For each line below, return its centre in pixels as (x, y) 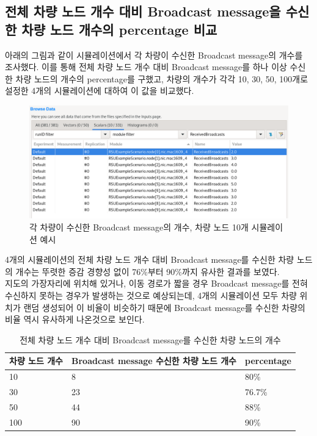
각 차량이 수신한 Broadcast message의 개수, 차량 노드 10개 (139, 227)
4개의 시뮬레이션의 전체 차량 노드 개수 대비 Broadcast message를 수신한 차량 (150, 259)
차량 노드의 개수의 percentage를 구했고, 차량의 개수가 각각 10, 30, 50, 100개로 (162, 78)
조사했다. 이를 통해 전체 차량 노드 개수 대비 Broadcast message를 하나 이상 (146, 67)
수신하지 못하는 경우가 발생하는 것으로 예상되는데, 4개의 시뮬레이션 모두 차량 (151, 295)
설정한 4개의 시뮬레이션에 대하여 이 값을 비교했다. (100, 91)
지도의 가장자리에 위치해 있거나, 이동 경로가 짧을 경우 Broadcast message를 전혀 (156, 283)
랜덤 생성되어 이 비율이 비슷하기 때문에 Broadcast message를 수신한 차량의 (164, 307)
